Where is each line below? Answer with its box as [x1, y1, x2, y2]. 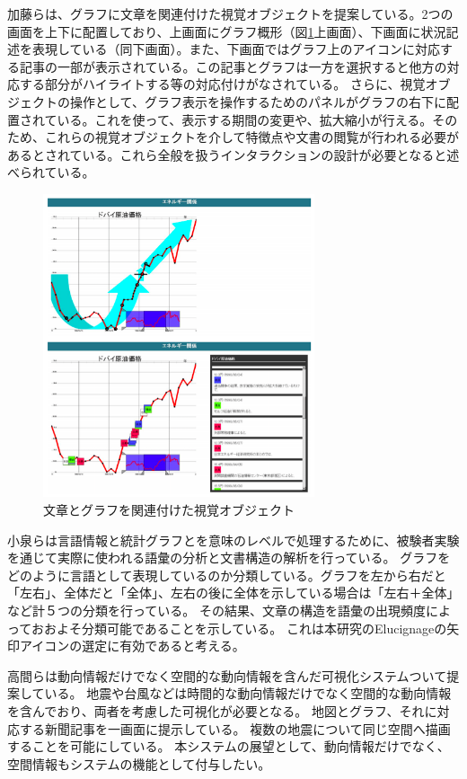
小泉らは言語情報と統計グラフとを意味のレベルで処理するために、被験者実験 [7, 530, 460, 549]
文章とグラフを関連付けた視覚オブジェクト [43, 500, 295, 519]
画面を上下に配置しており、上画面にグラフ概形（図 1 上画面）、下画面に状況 [7, 22, 446, 40]
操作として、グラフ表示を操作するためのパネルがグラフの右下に [69, 92, 446, 111]
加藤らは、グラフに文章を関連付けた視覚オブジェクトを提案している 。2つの [7, 4, 454, 22]
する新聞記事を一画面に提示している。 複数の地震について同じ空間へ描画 [19, 719, 451, 738]
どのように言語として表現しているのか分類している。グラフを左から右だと [7, 565, 446, 584]
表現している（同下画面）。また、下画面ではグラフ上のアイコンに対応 [31, 40, 440, 58]
